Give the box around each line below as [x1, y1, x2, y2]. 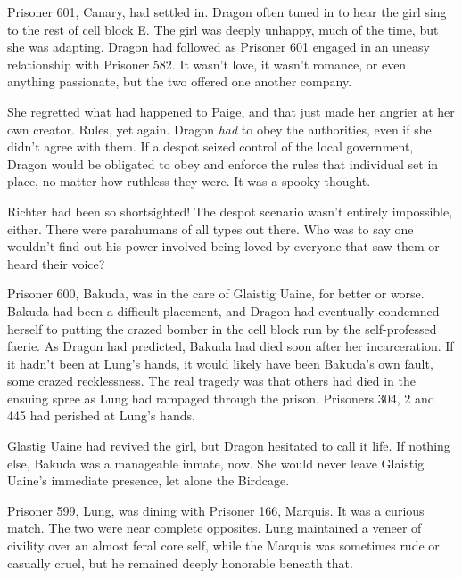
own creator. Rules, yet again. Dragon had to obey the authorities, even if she [7, 119, 432, 138]
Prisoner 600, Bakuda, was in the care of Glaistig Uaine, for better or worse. [7, 284, 425, 303]
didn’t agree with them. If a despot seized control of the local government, [7, 137, 414, 156]
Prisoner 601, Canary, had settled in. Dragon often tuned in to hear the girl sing [7, 3, 447, 20]
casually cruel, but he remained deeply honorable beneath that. [7, 553, 353, 572]
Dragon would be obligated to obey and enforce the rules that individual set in [7, 154, 439, 173]
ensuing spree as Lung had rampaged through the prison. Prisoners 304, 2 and [7, 388, 435, 407]
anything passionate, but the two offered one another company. [7, 72, 352, 91]
